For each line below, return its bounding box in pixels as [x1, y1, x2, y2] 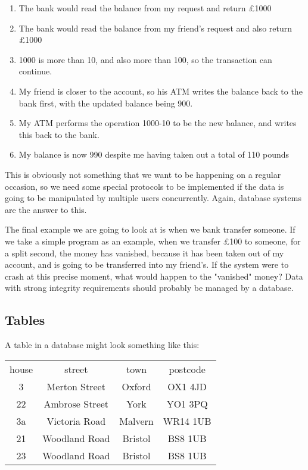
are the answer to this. [5, 203, 87, 215]
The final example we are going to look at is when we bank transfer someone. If [5, 223, 295, 236]
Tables [5, 311, 45, 329]
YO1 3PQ [166, 396, 208, 411]
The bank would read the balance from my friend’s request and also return [18, 21, 293, 34]
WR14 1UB [163, 413, 211, 428]
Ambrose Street [43, 396, 109, 411]
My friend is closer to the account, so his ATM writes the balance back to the [18, 84, 303, 97]
